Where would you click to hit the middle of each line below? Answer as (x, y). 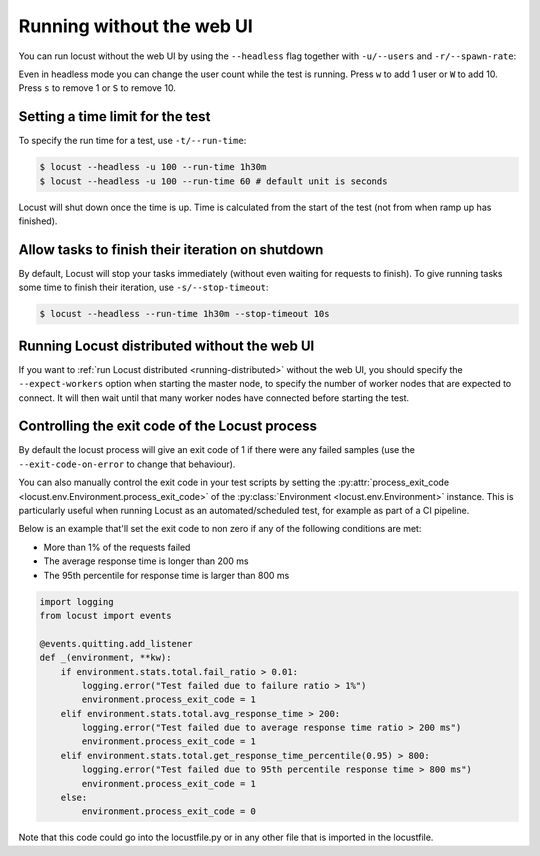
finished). (38, 221)
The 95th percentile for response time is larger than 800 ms (166, 575)
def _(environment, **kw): (105, 658)
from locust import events (105, 615)
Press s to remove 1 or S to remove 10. (97, 88)
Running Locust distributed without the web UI (166, 345)
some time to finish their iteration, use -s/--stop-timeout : (143, 287)
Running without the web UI (136, 26)
